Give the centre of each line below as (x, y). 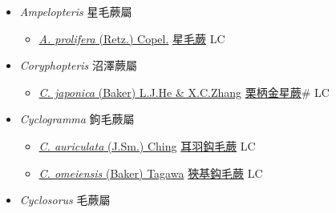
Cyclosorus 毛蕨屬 (65, 200)
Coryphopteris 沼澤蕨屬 (78, 65)
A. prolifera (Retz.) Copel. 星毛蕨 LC (132, 38)
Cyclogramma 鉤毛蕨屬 (77, 119)
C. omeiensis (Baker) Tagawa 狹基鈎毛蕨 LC (151, 173)
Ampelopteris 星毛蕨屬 (76, 11)
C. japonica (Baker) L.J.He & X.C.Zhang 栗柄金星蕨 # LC (184, 92)
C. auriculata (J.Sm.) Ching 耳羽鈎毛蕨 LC (147, 145)
